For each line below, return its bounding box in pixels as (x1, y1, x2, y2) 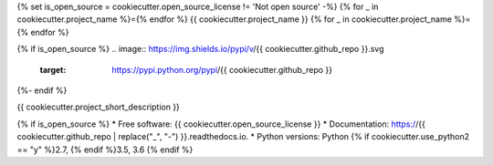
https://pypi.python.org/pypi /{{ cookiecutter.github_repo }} (111, 64, 333, 75)
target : (39, 64, 67, 75)
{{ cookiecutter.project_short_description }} (16, 101, 180, 113)
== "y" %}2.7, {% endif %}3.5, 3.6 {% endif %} (16, 144, 194, 155)
